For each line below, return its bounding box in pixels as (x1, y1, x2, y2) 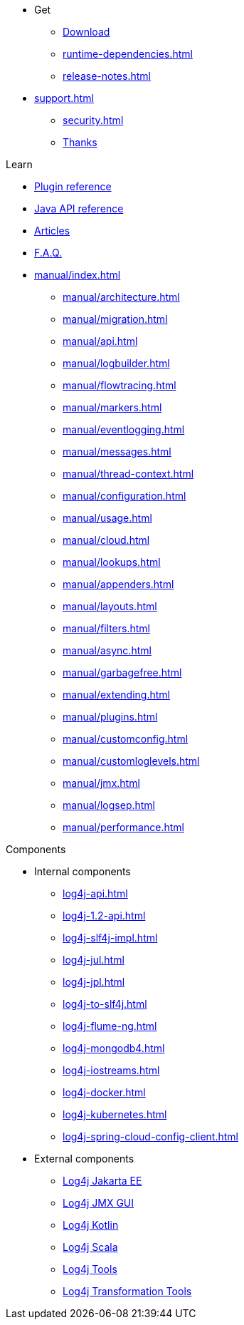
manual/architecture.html (63, 291, 180, 303)
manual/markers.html (63, 401, 162, 413)
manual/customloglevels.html (63, 755, 200, 767)
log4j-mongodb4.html (63, 1042, 165, 1054)
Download (63, 26, 110, 38)
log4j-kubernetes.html (63, 1108, 167, 1120)
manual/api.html (63, 335, 138, 347)
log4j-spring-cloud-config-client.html (63, 1130, 238, 1143)
